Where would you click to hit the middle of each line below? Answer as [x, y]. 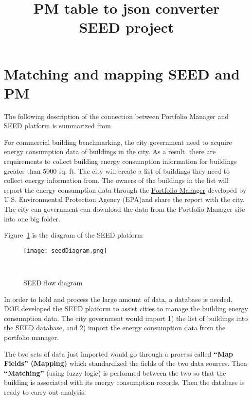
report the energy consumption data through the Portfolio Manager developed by [125, 190]
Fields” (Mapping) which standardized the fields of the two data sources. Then [126, 363]
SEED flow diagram [53, 283]
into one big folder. [32, 218]
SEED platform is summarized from [57, 126]
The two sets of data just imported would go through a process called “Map [119, 353]
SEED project [126, 27]
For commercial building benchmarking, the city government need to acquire [118, 142]
